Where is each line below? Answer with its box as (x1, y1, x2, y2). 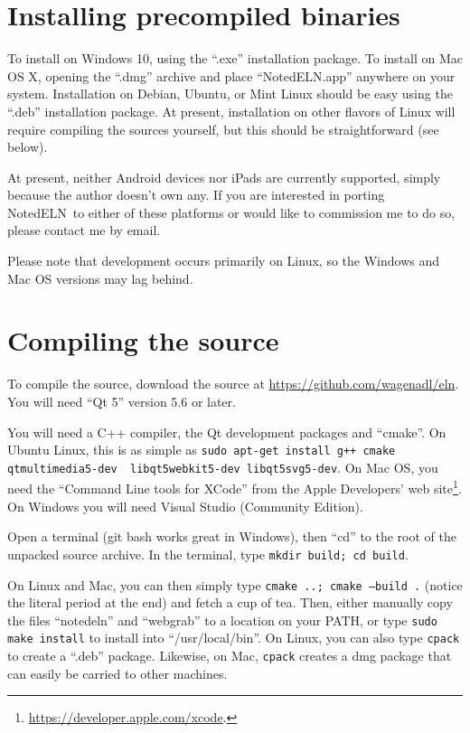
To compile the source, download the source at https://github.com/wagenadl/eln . (7, 374, 459, 393)
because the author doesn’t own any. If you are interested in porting (7, 185, 385, 204)
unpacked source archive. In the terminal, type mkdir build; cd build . (7, 544, 409, 563)
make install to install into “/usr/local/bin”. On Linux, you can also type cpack (7, 628, 460, 647)
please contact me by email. (7, 221, 161, 240)
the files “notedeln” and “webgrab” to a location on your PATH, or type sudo (7, 610, 437, 629)
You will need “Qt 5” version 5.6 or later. (7, 391, 236, 410)
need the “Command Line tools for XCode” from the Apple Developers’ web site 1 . (7, 476, 462, 498)
